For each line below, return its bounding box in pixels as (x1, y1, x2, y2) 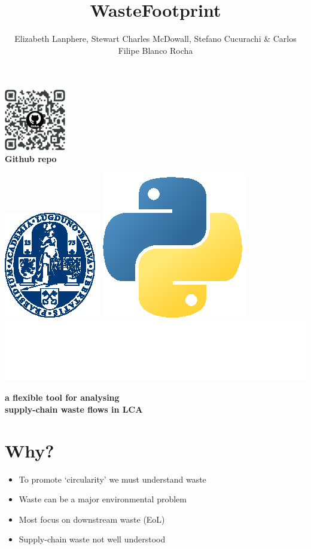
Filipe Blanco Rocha (118, 44, 193, 56)
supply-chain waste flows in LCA (5, 402, 143, 415)
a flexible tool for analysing (5, 391, 120, 404)
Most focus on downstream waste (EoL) (19, 513, 165, 525)
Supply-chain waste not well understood (19, 533, 166, 545)
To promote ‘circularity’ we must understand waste (19, 472, 206, 485)
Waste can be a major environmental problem (19, 493, 187, 505)
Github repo (5, 152, 57, 164)
